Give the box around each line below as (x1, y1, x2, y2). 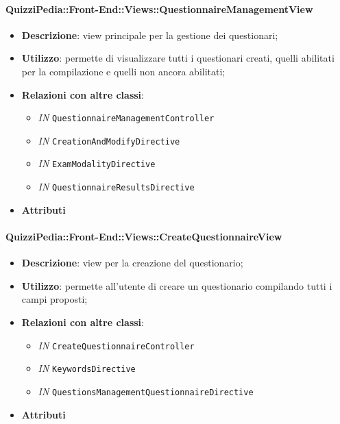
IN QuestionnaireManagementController (38, 110, 215, 125)
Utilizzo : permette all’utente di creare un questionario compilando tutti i (21, 278, 332, 292)
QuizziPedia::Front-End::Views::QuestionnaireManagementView (5, 1, 313, 16)
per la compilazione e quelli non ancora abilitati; (21, 64, 226, 78)
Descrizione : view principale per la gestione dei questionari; (21, 27, 278, 42)
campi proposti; (21, 292, 88, 306)
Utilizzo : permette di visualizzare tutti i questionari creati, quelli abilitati (21, 51, 335, 65)
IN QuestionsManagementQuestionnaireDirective (38, 384, 254, 398)
